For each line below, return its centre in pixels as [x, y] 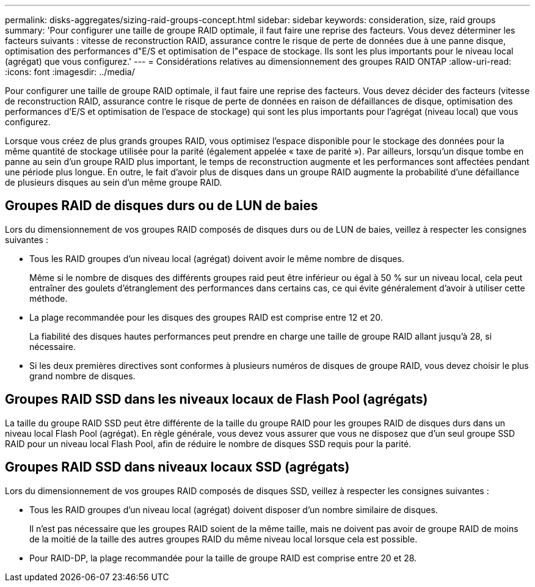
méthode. [49, 298]
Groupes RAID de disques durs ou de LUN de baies [162, 206]
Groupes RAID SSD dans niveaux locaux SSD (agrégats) [177, 467]
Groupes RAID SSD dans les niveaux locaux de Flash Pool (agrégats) [217, 399]
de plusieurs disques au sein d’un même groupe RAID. [114, 182]
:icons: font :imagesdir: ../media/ [70, 72]
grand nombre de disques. [82, 376]
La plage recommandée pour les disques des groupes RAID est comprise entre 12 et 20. [206, 317]
